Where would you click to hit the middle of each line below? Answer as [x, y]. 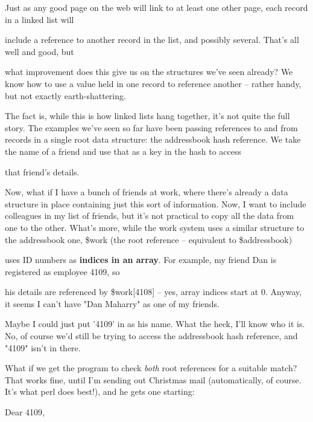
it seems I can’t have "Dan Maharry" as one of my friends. [112, 303]
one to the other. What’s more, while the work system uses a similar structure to [155, 227]
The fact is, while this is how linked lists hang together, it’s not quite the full [147, 116]
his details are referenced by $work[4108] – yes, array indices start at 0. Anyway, [153, 292]
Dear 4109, [25, 412]
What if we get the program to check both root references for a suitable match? [151, 368]
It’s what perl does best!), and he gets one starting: [100, 391]
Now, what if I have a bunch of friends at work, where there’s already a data [147, 192]
